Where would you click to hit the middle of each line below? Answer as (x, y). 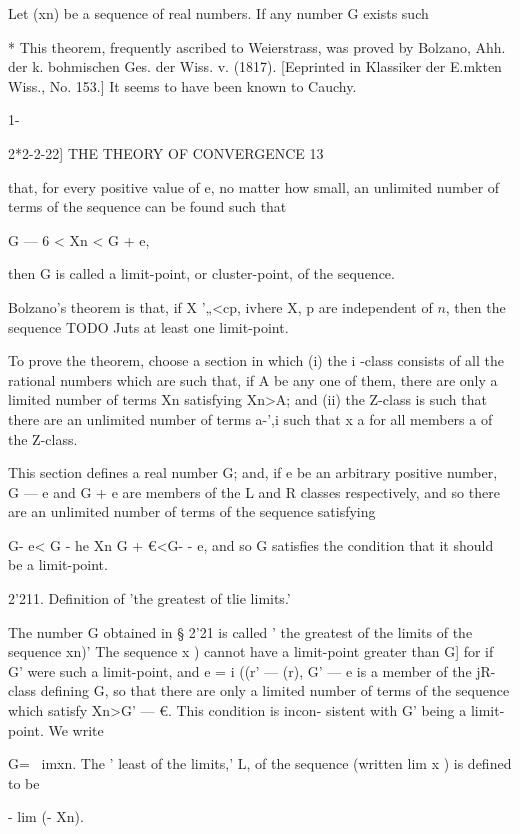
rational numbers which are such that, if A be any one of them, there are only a (253, 379)
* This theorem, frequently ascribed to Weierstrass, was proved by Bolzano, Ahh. (257, 46)
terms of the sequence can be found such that (147, 206)
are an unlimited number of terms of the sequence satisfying (192, 511)
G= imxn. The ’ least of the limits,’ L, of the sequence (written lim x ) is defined (260, 763)
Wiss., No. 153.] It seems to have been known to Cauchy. (182, 85)
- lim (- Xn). (46, 816)
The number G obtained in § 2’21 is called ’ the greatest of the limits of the (240, 631)
